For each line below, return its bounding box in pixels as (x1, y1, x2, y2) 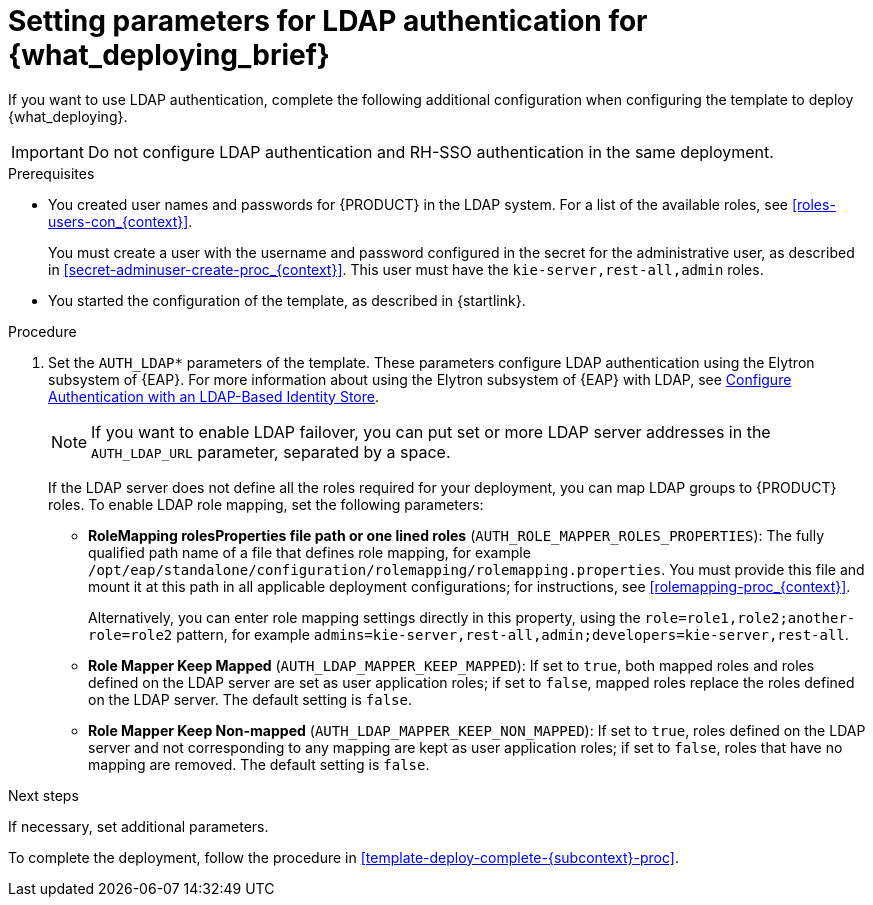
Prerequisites (8, 164, 95, 182)
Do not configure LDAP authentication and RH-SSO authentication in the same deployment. (87, 141, 774, 162)
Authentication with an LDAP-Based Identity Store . (48, 387, 379, 405)
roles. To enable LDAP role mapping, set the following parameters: (48, 495, 484, 513)
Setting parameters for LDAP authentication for (8, 4, 648, 38)
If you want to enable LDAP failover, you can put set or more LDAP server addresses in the (91, 421, 771, 442)
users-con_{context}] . (48, 212, 193, 230)
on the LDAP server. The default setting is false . (88, 690, 412, 708)
